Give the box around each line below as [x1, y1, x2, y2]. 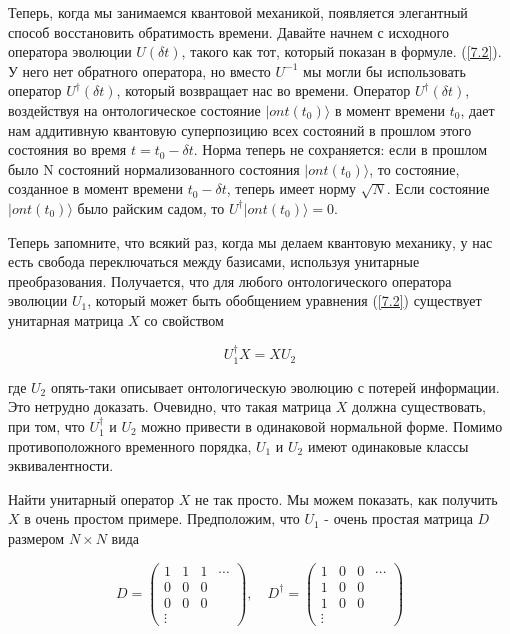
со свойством [144, 309, 224, 330]
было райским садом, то [77, 197, 225, 218]
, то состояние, [369, 158, 460, 179]
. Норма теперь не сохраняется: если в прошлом [193, 139, 488, 160]
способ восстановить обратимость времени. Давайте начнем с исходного [8, 21, 449, 42]
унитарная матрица [8, 309, 124, 330]
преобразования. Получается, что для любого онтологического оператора [8, 270, 452, 291]
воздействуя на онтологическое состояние [8, 99, 261, 120]
